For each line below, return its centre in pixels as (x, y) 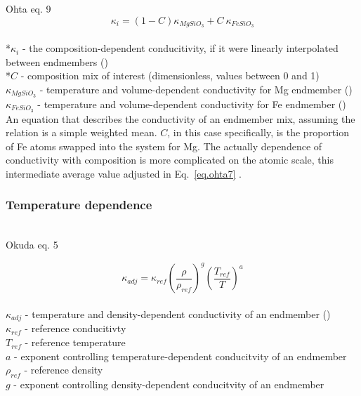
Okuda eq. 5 (32, 245)
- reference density (64, 370)
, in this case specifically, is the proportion (258, 132)
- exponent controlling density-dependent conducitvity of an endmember (169, 384)
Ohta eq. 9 (28, 8)
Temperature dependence (79, 205)
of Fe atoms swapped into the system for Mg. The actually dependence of (164, 146)
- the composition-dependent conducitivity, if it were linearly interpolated (180, 48)
